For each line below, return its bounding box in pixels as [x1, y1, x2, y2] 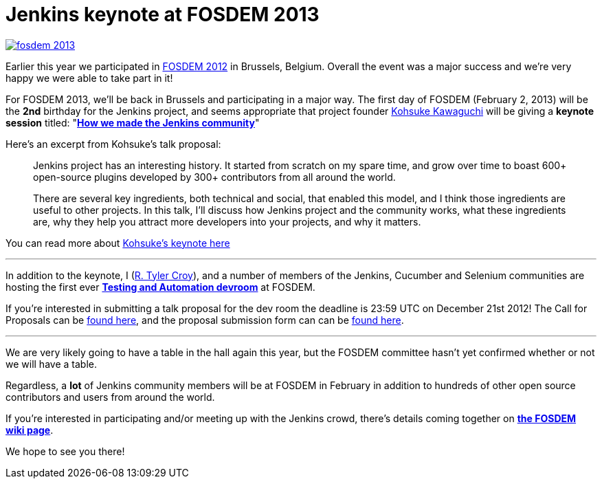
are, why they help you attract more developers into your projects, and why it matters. [33, 215, 421, 228]
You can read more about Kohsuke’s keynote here [5, 236, 230, 249]
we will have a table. [5, 357, 97, 370]
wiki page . [5, 423, 54, 436]
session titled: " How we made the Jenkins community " [5, 116, 260, 129]
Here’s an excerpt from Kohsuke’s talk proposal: [5, 137, 221, 150]
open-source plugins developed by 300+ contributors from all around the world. [33, 170, 396, 183]
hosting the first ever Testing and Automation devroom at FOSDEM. [5, 280, 315, 293]
